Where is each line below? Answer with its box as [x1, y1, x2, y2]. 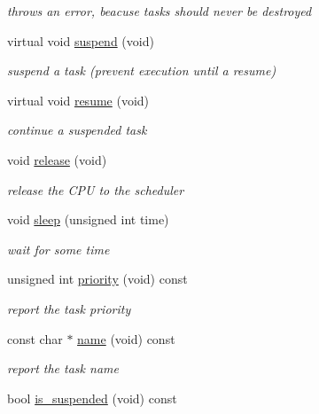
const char [7, 329, 63, 348]
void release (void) [7, 150, 107, 168]
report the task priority [7, 299, 131, 317]
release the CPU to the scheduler [7, 180, 184, 199]
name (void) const [77, 329, 175, 348]
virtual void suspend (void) [7, 31, 154, 50]
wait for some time [7, 239, 110, 258]
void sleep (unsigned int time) [7, 210, 169, 229]
